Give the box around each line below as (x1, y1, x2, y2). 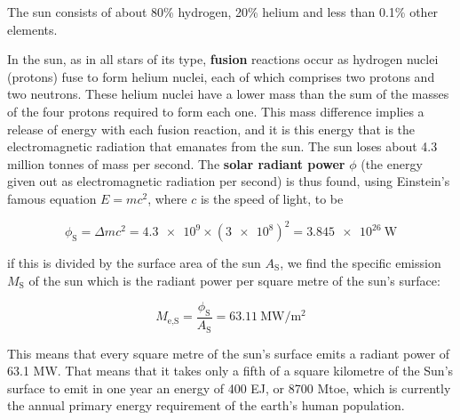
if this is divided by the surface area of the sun (7, 254, 261, 272)
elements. (7, 20, 58, 38)
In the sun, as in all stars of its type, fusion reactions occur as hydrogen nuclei (7, 50, 439, 69)
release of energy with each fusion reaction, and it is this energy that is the (7, 119, 416, 138)
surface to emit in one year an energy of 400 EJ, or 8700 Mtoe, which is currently (7, 378, 451, 397)
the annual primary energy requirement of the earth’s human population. (7, 396, 405, 415)
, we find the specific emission (280, 254, 441, 272)
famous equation (7, 189, 97, 207)
